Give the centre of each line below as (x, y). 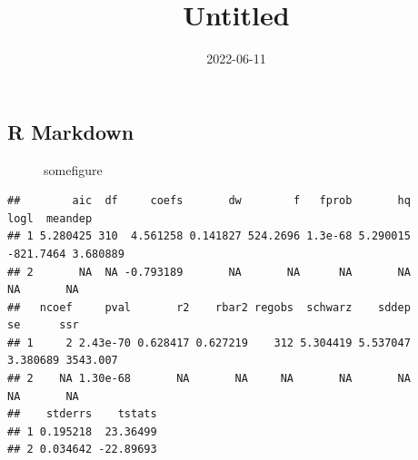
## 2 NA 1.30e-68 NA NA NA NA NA (209, 379)
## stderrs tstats (82, 414)
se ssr (43, 325)
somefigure (73, 169)
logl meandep (50, 218)
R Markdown (71, 131)
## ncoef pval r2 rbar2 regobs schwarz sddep (209, 307)
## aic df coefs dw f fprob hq (209, 201)
